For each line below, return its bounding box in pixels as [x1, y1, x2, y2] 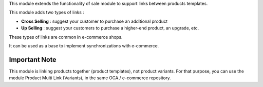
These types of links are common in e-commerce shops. [9, 34, 123, 40]
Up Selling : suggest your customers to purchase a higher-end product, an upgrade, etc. [21, 25, 199, 31]
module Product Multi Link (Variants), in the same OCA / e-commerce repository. [9, 75, 171, 81]
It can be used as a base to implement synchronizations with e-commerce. [9, 43, 159, 48]
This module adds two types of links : [9, 10, 85, 15]
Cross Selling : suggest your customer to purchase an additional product [21, 18, 168, 24]
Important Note [9, 56, 56, 64]
